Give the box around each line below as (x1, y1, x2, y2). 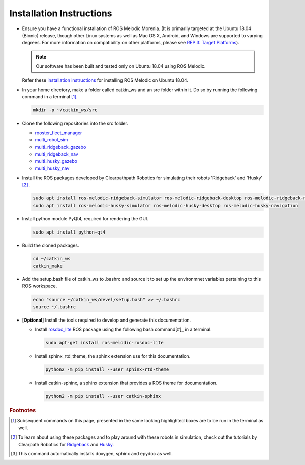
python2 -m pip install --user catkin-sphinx (45, 393, 161, 399)
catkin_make (33, 263, 63, 269)
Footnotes (9, 407, 36, 414)
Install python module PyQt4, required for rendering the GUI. (22, 215, 148, 221)
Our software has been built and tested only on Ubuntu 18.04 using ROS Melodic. (36, 63, 206, 69)
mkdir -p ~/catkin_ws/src (33, 107, 98, 113)
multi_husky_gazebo (35, 158, 77, 164)
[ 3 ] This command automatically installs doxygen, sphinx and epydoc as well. (11, 450, 173, 456)
